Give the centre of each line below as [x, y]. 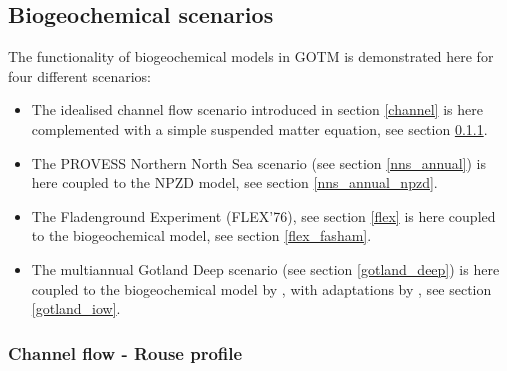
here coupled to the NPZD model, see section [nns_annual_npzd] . [234, 182]
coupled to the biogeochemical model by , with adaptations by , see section [261, 288]
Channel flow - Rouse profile [125, 352]
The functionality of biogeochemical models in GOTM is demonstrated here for [251, 56]
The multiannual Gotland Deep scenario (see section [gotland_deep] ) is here [265, 268]
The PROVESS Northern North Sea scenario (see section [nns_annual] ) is [259, 162]
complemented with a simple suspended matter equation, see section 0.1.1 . [259, 128]
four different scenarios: [79, 75]
